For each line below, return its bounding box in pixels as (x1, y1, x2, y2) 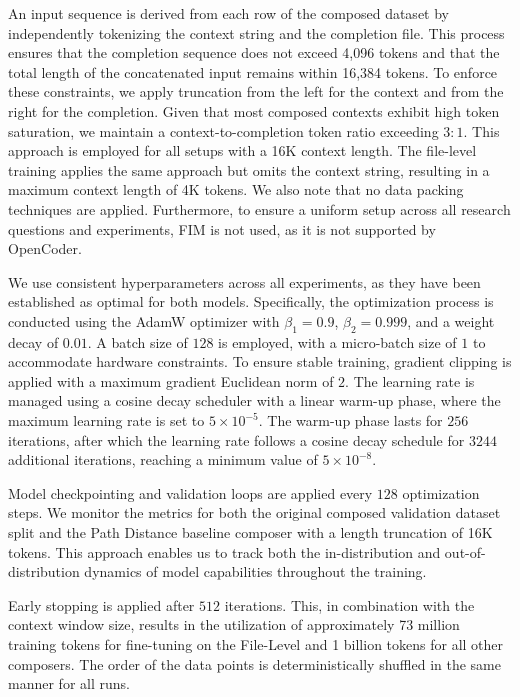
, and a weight (407, 310, 495, 331)
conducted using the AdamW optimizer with (8, 310, 280, 331)
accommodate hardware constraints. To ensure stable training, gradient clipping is (8, 351, 512, 372)
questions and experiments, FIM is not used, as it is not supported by (8, 218, 436, 239)
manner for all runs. (8, 673, 130, 694)
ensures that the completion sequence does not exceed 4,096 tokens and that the (8, 42, 500, 63)
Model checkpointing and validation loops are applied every (8, 482, 373, 503)
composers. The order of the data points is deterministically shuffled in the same (8, 653, 501, 674)
